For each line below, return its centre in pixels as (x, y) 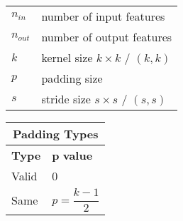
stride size (66, 99)
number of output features (107, 37)
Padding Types (55, 134)
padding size (72, 78)
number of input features (103, 16)
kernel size (67, 57)
